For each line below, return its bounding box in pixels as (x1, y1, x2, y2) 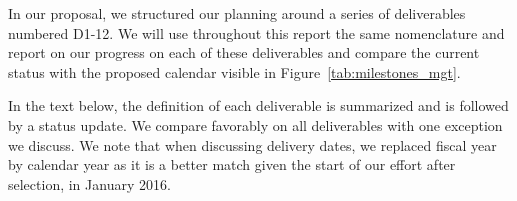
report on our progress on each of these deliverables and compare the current (8, 42, 480, 63)
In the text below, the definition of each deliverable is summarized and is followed (8, 95, 509, 116)
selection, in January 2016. (8, 173, 171, 194)
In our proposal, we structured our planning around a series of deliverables (8, 3, 466, 23)
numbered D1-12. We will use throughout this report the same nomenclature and (8, 22, 505, 43)
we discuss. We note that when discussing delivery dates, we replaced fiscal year (8, 134, 497, 155)
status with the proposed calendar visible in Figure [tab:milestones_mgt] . (8, 61, 461, 82)
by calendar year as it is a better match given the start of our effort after (8, 154, 456, 175)
